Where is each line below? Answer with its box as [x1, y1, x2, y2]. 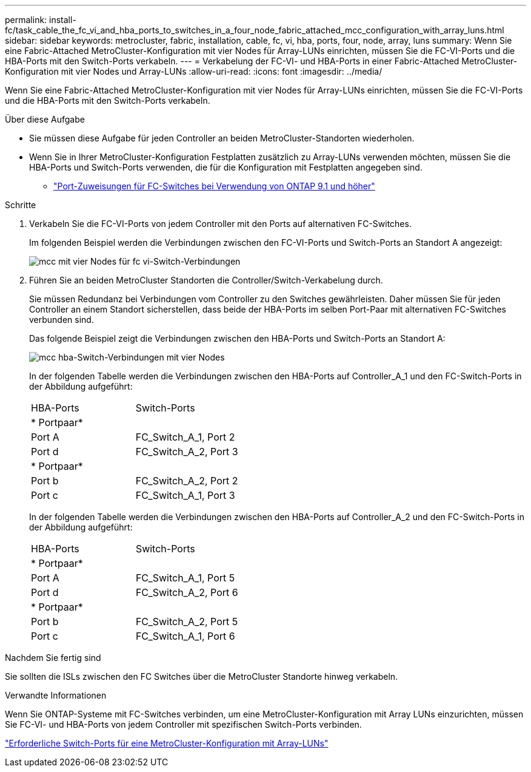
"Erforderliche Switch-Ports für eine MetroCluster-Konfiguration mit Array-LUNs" [5, 738, 329, 748]
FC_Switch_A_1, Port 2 [135, 431, 235, 443]
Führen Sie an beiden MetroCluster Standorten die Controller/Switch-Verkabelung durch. [29, 275, 383, 285]
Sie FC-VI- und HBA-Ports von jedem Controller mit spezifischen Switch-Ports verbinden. [5, 719, 362, 730]
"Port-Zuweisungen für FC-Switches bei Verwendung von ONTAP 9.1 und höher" [53, 181, 375, 191]
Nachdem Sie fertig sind [5, 652, 101, 663]
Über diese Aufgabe [5, 114, 85, 124]
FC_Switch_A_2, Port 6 [135, 586, 238, 598]
